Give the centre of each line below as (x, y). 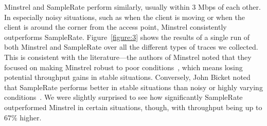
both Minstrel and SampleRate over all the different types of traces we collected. (131, 47)
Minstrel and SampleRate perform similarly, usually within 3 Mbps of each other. (132, 7)
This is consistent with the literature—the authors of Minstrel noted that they (128, 57)
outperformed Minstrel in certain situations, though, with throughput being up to (133, 107)
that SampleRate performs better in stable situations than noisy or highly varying (133, 87)
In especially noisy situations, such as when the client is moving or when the (124, 17)
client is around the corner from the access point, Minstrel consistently (115, 27)
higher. (31, 117)
